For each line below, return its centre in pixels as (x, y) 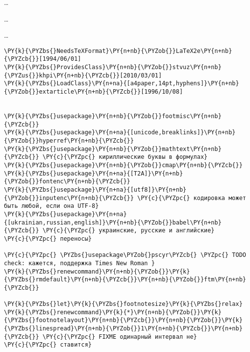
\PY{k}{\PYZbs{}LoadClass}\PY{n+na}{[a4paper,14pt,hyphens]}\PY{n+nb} (122, 84)
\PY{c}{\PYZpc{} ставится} (48, 345)
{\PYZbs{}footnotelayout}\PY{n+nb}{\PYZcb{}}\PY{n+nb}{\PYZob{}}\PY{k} (123, 320)
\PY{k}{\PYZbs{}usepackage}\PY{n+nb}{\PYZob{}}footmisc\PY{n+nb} (113, 116)
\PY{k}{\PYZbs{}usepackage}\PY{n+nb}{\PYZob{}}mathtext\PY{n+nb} (113, 149)
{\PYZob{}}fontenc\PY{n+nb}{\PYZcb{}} (67, 182)
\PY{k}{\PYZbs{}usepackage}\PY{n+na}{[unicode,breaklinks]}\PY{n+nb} (120, 133)
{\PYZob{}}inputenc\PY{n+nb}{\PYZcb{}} (69, 198)
